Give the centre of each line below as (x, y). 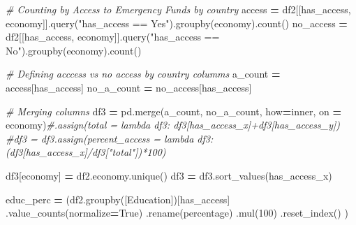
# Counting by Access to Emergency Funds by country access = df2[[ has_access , (178, 9)
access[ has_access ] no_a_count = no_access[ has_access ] (129, 87)
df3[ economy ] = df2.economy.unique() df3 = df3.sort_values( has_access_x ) (169, 175)
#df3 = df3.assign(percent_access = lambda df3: (110, 138)
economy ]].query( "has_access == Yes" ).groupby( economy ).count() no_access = (177, 23)
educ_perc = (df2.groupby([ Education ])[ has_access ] (118, 199)
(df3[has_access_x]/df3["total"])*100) (86, 152)
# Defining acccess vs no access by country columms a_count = (143, 74)
